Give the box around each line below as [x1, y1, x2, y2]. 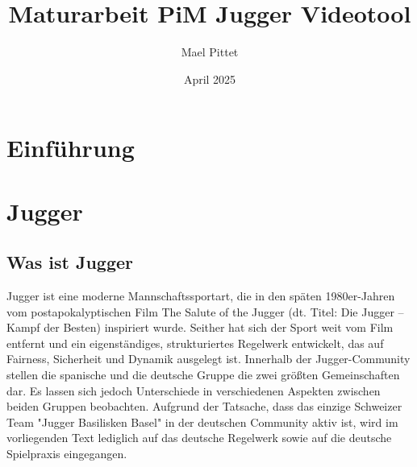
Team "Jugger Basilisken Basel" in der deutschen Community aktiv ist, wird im [6, 413, 398, 430]
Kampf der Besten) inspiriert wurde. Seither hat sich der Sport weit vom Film [6, 319, 394, 336]
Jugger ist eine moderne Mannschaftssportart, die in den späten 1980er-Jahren [6, 287, 395, 304]
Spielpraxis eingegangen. [6, 445, 127, 462]
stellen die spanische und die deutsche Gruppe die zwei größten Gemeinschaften [6, 366, 400, 383]
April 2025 [183, 70, 236, 87]
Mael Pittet [181, 43, 239, 60]
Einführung [6, 131, 135, 164]
